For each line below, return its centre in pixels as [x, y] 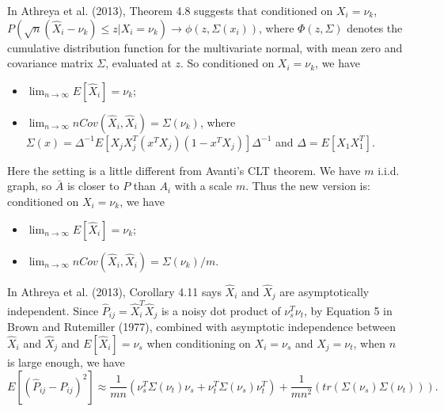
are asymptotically [324, 291]
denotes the [375, 27]
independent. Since [53, 310]
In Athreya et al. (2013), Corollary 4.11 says [114, 291]
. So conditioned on [227, 63]
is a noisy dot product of [221, 310]
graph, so [30, 186]
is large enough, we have [66, 362]
